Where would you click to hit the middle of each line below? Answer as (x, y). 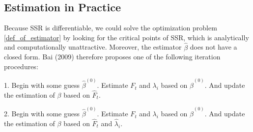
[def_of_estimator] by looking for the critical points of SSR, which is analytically (126, 37)
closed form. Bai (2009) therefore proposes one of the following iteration (112, 57)
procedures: (21, 66)
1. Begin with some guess (42, 85)
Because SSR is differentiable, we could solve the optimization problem (111, 28)
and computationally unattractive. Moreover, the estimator (93, 47)
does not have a (213, 47)
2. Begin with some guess (42, 114)
